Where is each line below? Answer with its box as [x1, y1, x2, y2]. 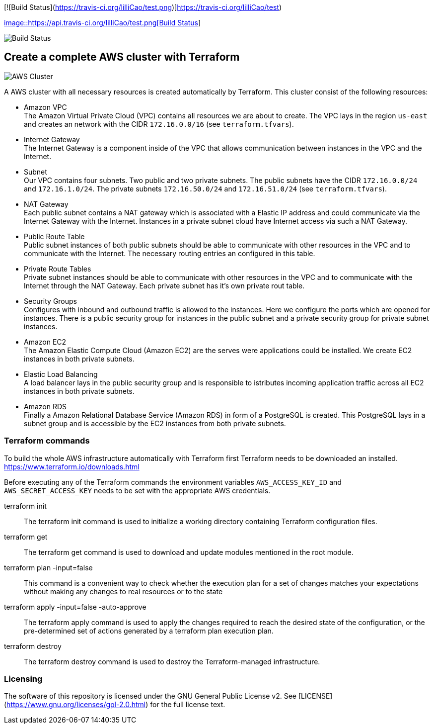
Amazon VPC [24, 102, 67, 111]
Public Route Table [24, 232, 85, 241]
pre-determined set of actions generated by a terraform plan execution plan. [24, 626, 274, 635]
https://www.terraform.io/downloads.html [4, 462, 140, 471]
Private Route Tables [24, 264, 91, 273]
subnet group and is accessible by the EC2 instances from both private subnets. [24, 419, 286, 428]
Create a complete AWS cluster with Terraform [4, 51, 240, 64]
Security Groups [24, 296, 77, 305]
